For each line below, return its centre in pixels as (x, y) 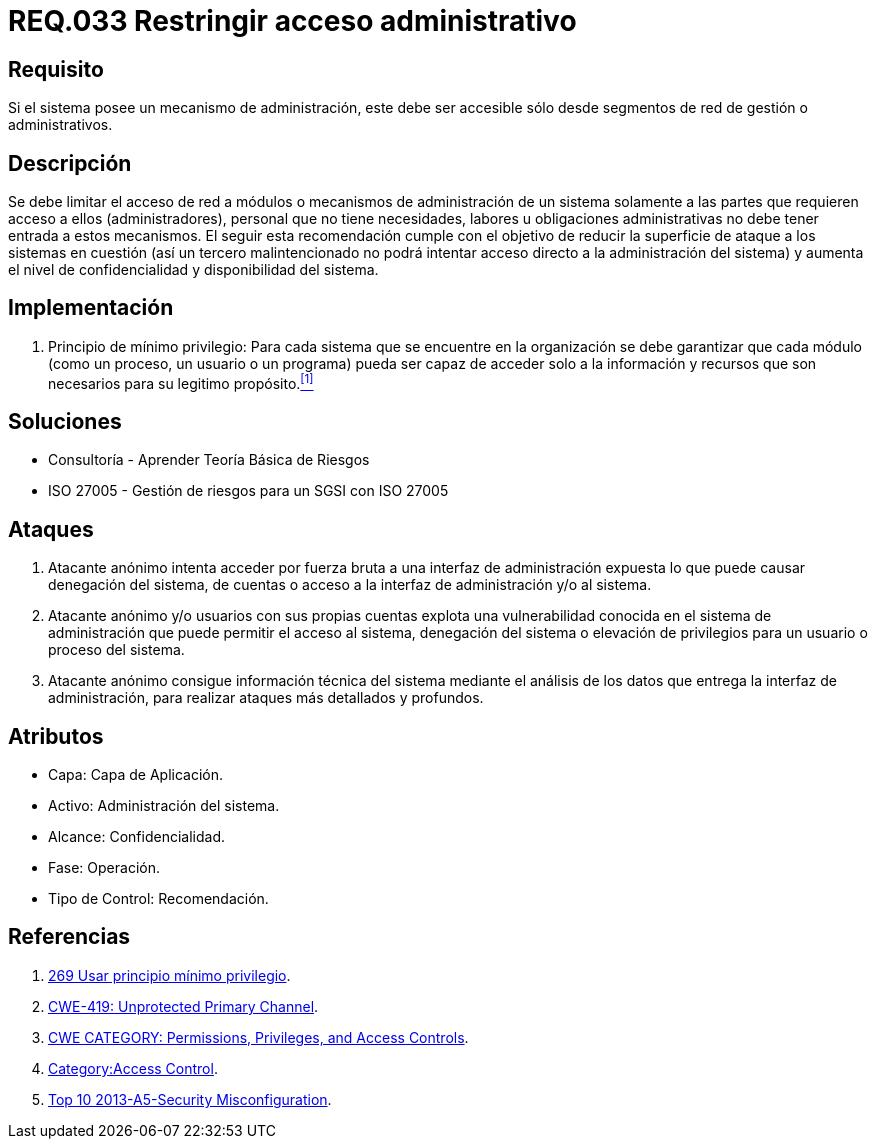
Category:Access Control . (133, 1068)
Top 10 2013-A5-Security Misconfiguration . (190, 1099)
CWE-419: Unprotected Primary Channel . (183, 1006)
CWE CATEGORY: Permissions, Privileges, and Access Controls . (258, 1037)
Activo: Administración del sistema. (164, 806)
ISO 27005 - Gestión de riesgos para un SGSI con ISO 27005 (248, 491)
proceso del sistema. (116, 650)
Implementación (91, 308)
